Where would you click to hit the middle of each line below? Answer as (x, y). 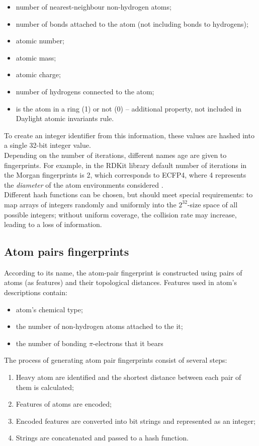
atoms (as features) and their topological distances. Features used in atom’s (120, 282)
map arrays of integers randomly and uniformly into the (90, 204)
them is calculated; (45, 387)
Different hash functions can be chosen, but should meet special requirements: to (128, 194)
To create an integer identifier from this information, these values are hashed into (129, 135)
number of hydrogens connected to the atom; (85, 91)
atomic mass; (36, 57)
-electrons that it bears (128, 343)
